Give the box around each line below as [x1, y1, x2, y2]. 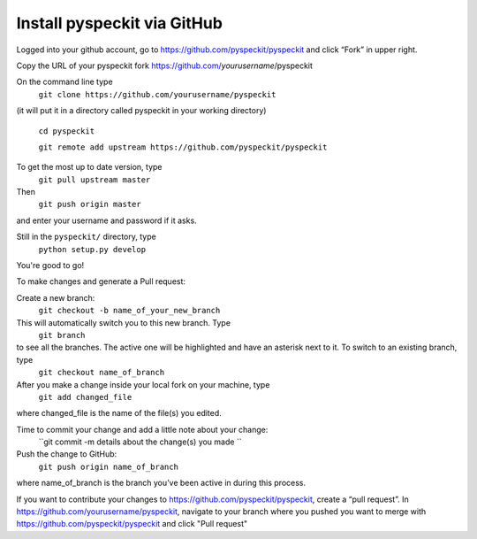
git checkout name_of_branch [38, 367, 165, 378]
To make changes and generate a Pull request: [16, 276, 185, 287]
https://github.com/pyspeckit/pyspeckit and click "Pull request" [16, 519, 248, 529]
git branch [38, 330, 86, 340]
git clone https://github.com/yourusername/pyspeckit [38, 89, 276, 99]
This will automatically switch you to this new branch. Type [16, 317, 231, 327]
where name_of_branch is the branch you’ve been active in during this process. [16, 478, 307, 489]
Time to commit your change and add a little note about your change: [16, 424, 269, 435]
